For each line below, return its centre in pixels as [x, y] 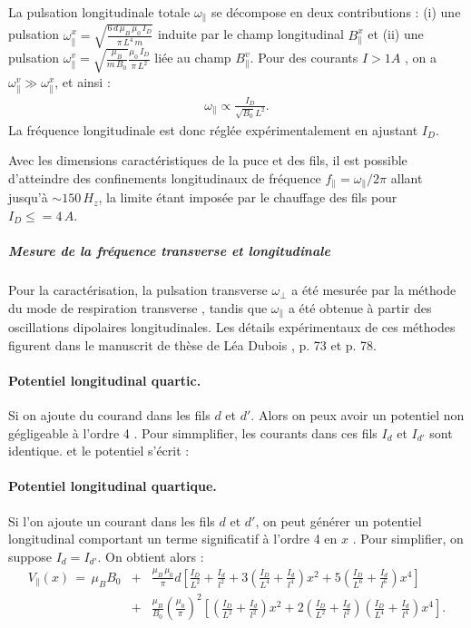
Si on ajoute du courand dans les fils [109, 415]
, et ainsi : [83, 81]
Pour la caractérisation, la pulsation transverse [138, 290]
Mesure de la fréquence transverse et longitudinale [169, 251]
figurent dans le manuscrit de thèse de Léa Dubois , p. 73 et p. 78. [192, 344]
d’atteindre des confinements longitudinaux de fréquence [165, 177]
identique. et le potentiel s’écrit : [99, 451]
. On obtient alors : [151, 556]
